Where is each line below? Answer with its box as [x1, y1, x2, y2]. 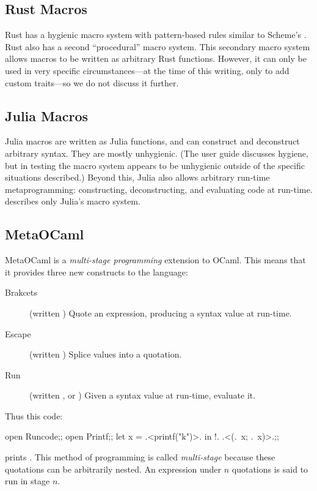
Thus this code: [5, 409, 63, 422]
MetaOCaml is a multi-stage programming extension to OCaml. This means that [5, 253, 306, 266]
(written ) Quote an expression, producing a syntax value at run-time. [29, 306, 292, 319]
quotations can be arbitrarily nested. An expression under [5, 462, 222, 475]
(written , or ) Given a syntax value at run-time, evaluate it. [29, 389, 256, 402]
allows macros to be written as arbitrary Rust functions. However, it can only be [5, 52, 307, 65]
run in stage [5, 474, 50, 487]
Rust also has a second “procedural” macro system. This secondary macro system [5, 40, 310, 53]
